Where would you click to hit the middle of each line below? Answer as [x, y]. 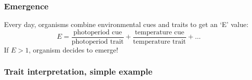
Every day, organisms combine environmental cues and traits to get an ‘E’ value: [126, 24]
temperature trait [159, 41]
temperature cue [159, 32]
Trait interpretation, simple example [78, 71]
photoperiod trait [98, 41]
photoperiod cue [98, 32]
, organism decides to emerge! [74, 49]
